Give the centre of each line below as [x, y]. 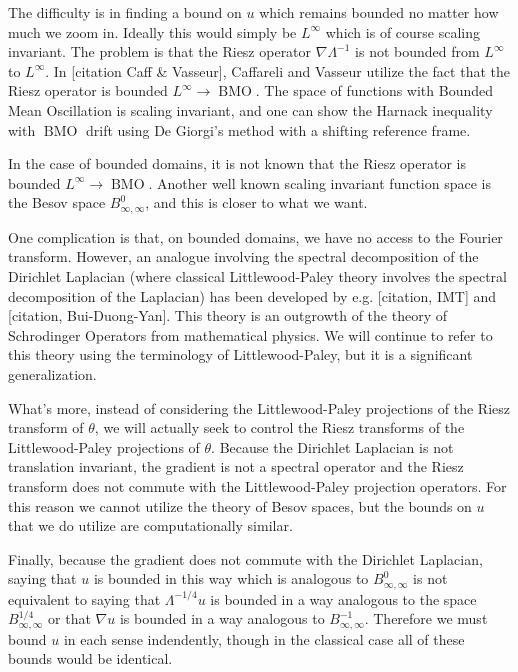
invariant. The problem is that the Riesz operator [160, 51]
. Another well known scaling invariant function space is [320, 182]
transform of [46, 427]
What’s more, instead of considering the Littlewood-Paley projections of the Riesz [259, 407]
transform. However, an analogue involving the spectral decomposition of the [243, 256]
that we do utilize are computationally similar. [150, 525]
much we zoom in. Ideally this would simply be [152, 31]
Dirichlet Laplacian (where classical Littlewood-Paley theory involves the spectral [257, 275]
